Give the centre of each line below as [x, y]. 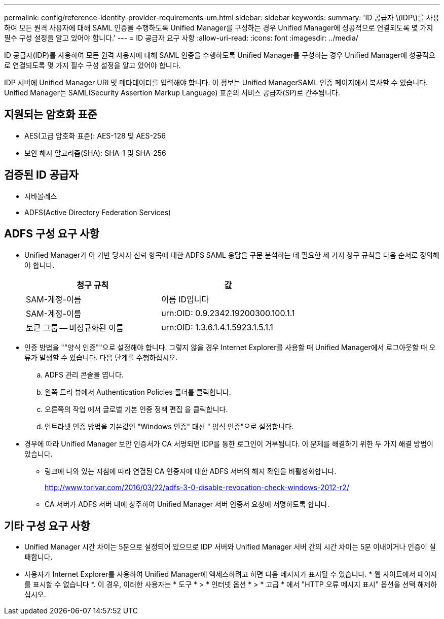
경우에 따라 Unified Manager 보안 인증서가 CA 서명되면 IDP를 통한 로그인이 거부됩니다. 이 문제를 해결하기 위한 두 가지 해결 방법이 [229, 443]
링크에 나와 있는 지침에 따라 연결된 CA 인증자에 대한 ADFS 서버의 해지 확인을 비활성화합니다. [191, 471]
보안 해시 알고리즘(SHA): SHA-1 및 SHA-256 [95, 153]
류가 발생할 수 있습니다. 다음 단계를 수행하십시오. [101, 357]
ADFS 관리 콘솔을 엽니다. [84, 374]
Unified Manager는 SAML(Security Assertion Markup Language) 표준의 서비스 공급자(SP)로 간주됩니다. [172, 93]
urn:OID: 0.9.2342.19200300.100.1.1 [228, 313]
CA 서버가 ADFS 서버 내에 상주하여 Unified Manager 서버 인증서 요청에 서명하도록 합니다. [187, 504]
